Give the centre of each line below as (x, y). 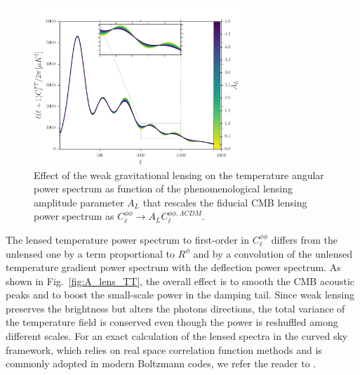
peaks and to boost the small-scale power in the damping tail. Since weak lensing (180, 295)
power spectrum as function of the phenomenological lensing (163, 189)
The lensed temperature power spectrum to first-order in (127, 239)
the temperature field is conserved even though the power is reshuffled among (172, 322)
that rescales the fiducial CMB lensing (225, 202)
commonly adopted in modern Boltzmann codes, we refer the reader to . (161, 363)
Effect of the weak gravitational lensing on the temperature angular (179, 175)
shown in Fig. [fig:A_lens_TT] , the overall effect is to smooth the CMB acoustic (180, 281)
